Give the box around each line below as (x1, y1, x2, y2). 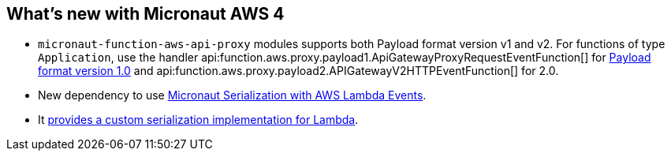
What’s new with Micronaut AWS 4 (6, 4, 285, 24)
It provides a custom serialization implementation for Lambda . (38, 113, 359, 127)
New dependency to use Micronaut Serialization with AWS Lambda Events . (38, 88, 427, 103)
